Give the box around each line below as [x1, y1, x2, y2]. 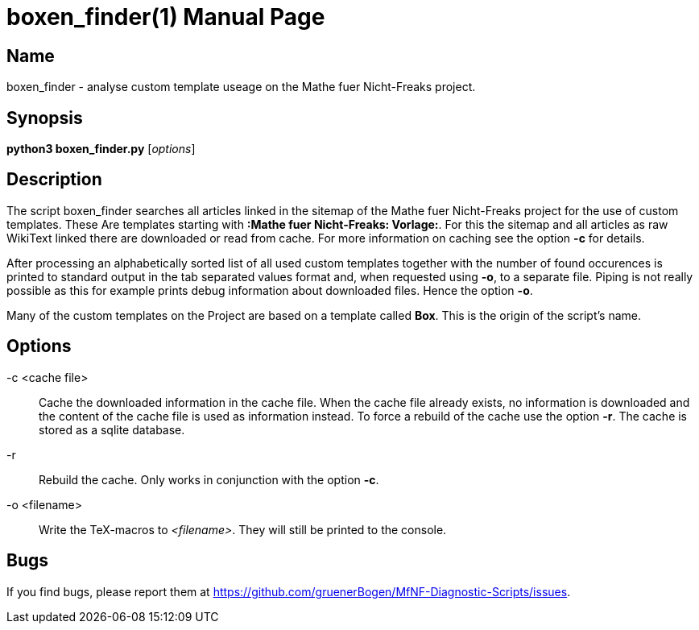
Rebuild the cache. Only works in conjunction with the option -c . [39, 472, 379, 487]
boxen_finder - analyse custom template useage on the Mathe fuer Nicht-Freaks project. [6, 80, 476, 94]
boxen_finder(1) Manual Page [6, 3, 325, 31]
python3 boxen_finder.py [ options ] [6, 142, 196, 156]
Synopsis [6, 107, 83, 128]
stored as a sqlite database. [39, 422, 185, 437]
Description [6, 169, 102, 190]
